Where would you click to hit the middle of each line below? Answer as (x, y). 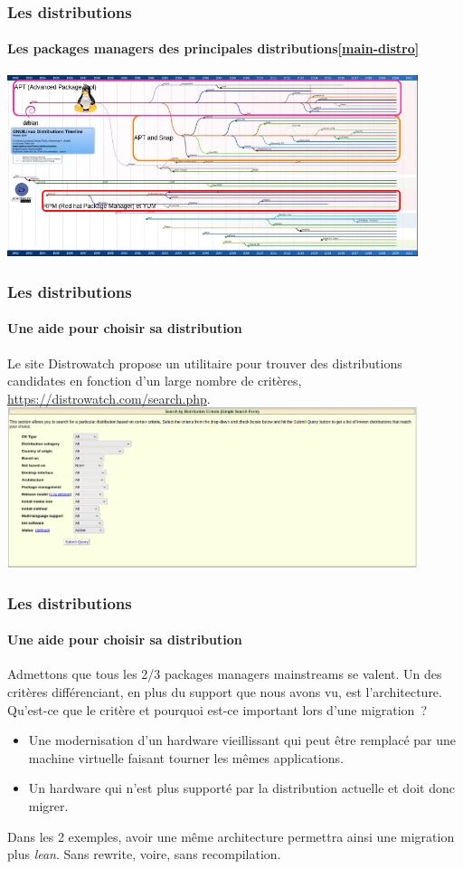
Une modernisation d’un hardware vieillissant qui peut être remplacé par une (242, 740)
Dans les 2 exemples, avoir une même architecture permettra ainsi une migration (231, 836)
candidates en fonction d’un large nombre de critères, (155, 381)
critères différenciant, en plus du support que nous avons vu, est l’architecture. (225, 692)
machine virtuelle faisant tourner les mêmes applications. (186, 757)
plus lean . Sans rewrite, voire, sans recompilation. (144, 854)
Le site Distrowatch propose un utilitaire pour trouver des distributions (205, 363)
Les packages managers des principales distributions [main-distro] (213, 48)
